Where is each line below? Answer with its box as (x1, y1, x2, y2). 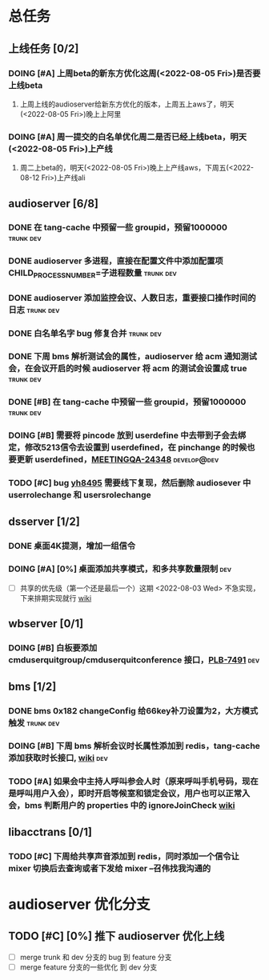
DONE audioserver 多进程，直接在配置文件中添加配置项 (8, 255, 223, 266)
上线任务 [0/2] (8, 42, 79, 55)
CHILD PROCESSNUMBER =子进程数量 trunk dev (8, 267, 178, 280)
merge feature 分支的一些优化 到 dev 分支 (19, 962, 158, 972)
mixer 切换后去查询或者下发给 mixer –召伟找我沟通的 (8, 862, 211, 874)
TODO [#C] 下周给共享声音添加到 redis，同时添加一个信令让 (8, 850, 240, 862)
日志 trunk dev (8, 304, 60, 315)
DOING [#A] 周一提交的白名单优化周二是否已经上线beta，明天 (8, 131, 247, 142)
